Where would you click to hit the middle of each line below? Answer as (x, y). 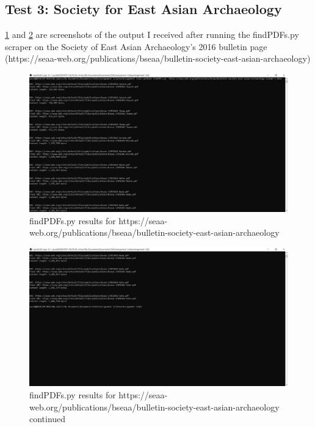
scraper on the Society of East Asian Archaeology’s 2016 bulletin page (136, 46)
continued (48, 419)
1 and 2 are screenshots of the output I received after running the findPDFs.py (152, 35)
